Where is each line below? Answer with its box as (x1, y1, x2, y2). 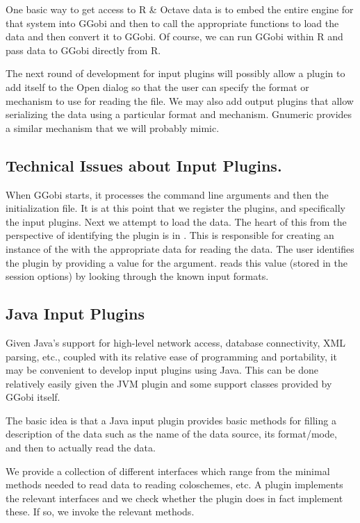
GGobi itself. (6, 390, 60, 404)
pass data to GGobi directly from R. (6, 42, 161, 57)
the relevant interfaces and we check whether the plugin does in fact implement (6, 490, 343, 505)
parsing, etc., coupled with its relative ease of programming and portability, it (6, 349, 337, 363)
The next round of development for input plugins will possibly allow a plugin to (6, 66, 345, 81)
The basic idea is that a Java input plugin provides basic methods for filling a (6, 413, 336, 427)
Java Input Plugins (6, 303, 145, 324)
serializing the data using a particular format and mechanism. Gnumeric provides (6, 107, 352, 122)
